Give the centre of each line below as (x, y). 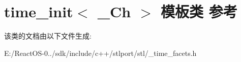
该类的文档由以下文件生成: (48, 36)
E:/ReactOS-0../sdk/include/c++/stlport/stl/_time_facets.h (100, 53)
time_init (39, 11)
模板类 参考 (199, 11)
